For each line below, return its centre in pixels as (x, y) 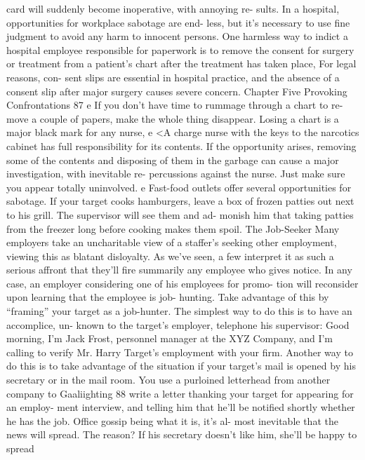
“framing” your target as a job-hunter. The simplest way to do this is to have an (179, 311)
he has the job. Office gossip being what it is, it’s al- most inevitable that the (172, 420)
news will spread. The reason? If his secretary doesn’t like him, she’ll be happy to (182, 434)
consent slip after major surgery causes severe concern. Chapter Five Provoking (177, 91)
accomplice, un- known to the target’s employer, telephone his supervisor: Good (178, 324)
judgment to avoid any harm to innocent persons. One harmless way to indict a (177, 36)
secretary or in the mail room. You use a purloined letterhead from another (168, 380)
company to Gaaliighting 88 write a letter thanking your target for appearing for (180, 393)
